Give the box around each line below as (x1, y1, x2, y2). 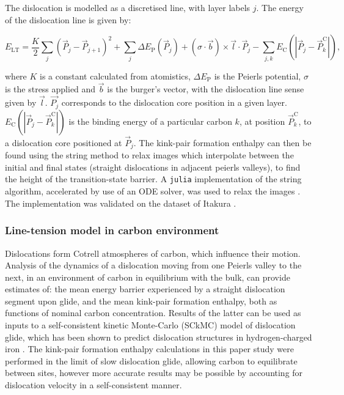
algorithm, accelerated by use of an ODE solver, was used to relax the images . (5, 185, 301, 197)
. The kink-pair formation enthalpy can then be (133, 136, 312, 149)
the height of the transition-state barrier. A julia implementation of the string (5, 172, 302, 185)
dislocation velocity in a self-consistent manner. (5, 378, 182, 391)
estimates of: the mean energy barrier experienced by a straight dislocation (5, 282, 285, 295)
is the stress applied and (5, 83, 96, 95)
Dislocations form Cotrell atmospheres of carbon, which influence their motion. (5, 246, 301, 259)
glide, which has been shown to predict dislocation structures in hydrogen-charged (5, 330, 312, 343)
